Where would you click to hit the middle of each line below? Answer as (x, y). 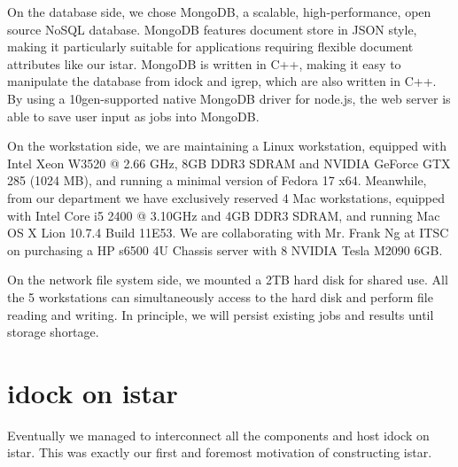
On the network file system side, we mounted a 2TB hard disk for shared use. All (228, 280)
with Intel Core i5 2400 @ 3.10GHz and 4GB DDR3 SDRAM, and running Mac (224, 215)
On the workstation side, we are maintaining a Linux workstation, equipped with (227, 146)
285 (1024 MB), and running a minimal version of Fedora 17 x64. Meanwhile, (217, 180)
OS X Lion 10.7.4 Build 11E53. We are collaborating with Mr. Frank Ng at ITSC (228, 233)
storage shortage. (53, 332)
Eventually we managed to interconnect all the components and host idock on (218, 435)
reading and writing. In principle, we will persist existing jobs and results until (221, 314)
